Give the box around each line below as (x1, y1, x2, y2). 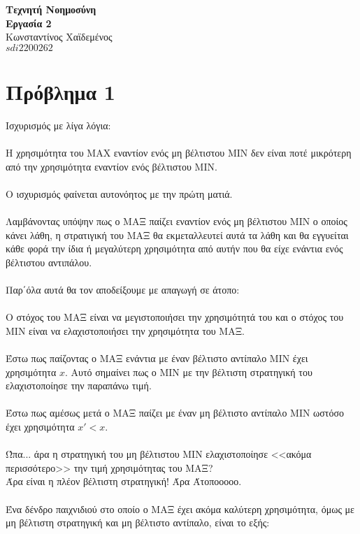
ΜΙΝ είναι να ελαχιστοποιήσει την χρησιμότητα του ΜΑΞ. (6, 323, 245, 338)
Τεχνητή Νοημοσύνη (6, 2, 96, 16)
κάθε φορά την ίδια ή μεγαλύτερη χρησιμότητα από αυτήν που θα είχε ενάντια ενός (6, 241, 343, 256)
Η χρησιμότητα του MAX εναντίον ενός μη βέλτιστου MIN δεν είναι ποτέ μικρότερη (6, 145, 352, 160)
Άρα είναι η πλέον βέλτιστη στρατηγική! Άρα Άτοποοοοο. (6, 474, 242, 489)
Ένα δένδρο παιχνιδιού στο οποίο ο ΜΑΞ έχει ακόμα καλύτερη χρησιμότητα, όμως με (6, 501, 354, 516)
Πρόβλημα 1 (6, 77, 115, 106)
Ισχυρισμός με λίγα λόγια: (6, 117, 111, 132)
